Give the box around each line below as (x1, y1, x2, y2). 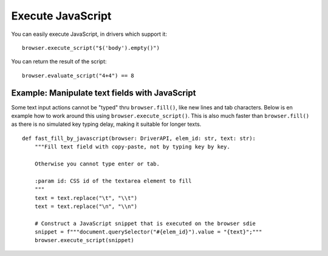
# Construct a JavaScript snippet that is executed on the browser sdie (34, 220, 256, 227)
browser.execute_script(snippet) (34, 237, 135, 244)
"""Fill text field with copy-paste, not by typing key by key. (34, 144, 230, 150)
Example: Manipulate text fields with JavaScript (11, 88, 196, 98)
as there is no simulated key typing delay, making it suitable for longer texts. (11, 120, 202, 128)
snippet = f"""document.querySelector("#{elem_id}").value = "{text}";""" (34, 229, 262, 235)
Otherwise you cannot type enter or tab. (34, 160, 160, 167)
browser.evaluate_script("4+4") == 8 (22, 72, 135, 79)
